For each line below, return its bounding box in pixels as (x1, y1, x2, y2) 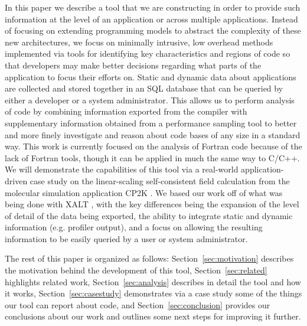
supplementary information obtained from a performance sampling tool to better (5, 116, 297, 129)
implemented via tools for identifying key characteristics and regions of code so (5, 47, 290, 60)
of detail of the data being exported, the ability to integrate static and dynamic (5, 209, 293, 221)
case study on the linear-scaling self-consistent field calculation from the (30, 174, 290, 187)
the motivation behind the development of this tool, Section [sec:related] (5, 264, 267, 276)
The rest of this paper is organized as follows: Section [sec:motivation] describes (5, 252, 294, 265)
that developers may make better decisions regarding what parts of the (5, 58, 262, 71)
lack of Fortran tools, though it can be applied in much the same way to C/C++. (5, 151, 300, 164)
